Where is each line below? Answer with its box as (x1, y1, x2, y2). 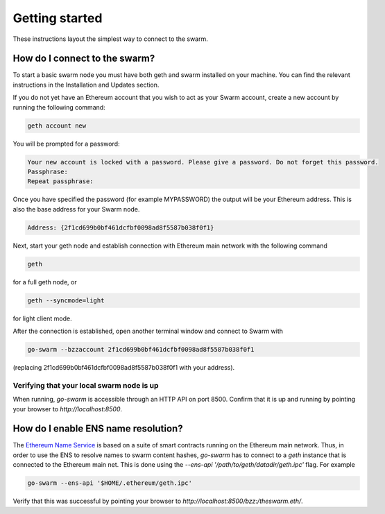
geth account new (27, 121, 87, 130)
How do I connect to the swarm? (12, 53, 155, 65)
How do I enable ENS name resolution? (12, 423, 183, 435)
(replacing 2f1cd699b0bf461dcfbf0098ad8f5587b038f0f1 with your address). (12, 363, 235, 371)
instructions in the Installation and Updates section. (12, 80, 160, 89)
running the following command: (12, 103, 105, 111)
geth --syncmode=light (27, 296, 105, 305)
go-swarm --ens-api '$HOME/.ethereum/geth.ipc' (27, 479, 192, 487)
